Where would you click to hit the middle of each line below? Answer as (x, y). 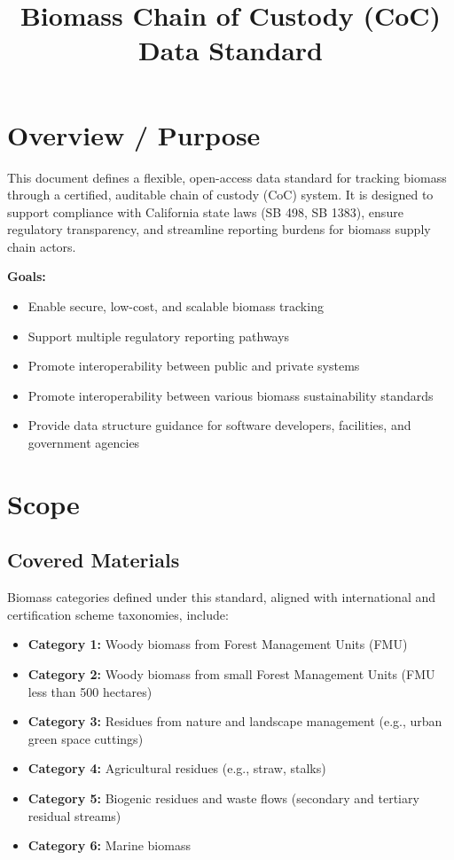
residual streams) (74, 815)
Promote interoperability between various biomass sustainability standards (231, 395)
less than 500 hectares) (90, 691)
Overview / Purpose (134, 134)
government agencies (84, 443)
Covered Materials (94, 560)
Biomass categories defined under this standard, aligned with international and (221, 597)
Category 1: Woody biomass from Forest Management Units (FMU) (218, 644)
